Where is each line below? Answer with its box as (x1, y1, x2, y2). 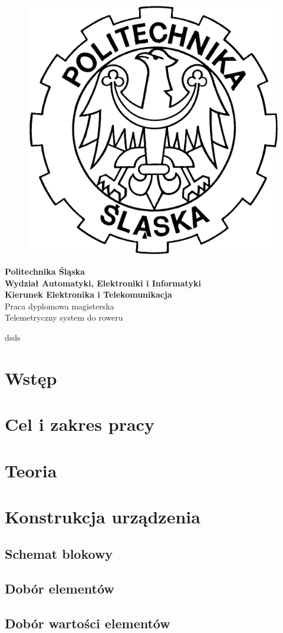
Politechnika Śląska (5, 265, 85, 277)
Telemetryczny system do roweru (5, 311, 123, 324)
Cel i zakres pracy (5, 412, 154, 436)
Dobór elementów (5, 579, 114, 598)
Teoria (5, 458, 57, 482)
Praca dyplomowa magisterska (5, 299, 114, 312)
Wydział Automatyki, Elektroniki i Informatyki (5, 276, 201, 289)
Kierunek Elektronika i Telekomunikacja (5, 288, 172, 301)
